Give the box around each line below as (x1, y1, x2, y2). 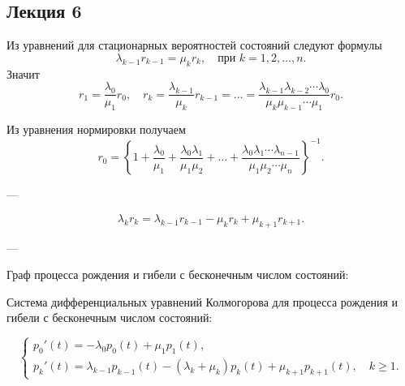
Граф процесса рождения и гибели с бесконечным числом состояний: (6, 266, 349, 283)
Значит (6, 65, 40, 82)
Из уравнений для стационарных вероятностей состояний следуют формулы (6, 36, 382, 54)
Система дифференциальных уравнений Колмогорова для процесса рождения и (6, 293, 399, 310)
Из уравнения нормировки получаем (6, 121, 186, 138)
